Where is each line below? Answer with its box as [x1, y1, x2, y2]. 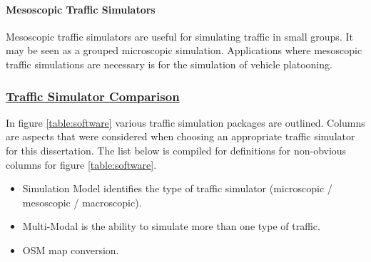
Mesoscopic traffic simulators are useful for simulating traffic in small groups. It [6, 28, 353, 43]
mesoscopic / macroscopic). [22, 194, 142, 209]
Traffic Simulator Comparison [6, 87, 180, 105]
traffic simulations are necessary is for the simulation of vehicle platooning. [6, 56, 332, 71]
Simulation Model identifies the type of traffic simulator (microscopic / [22, 181, 332, 196]
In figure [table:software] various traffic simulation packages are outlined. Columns [6, 115, 365, 130]
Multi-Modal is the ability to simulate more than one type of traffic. [22, 219, 320, 234]
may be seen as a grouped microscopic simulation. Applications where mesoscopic [6, 43, 362, 58]
